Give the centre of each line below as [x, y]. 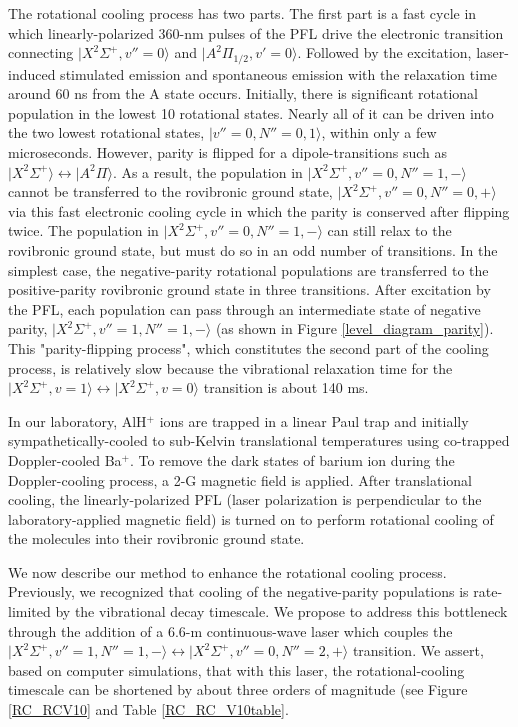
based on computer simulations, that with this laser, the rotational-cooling [236, 669]
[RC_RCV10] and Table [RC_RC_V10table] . [148, 709]
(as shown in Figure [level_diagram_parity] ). [354, 328]
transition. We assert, [418, 650]
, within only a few [379, 132]
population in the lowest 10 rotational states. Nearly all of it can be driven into [251, 112]
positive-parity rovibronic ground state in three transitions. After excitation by [249, 289]
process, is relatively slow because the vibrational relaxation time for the [230, 367]
